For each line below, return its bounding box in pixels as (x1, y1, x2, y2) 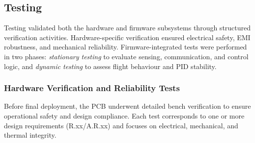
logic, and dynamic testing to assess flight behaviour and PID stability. (4, 61, 217, 71)
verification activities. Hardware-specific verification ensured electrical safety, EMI (4, 32, 251, 42)
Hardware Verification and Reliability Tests (4, 82, 180, 94)
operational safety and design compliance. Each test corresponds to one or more (4, 110, 245, 120)
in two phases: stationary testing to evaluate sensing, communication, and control (4, 51, 249, 61)
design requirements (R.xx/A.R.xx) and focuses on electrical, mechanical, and (4, 120, 238, 130)
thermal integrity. (4, 130, 57, 140)
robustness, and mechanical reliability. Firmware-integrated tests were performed (4, 42, 247, 52)
